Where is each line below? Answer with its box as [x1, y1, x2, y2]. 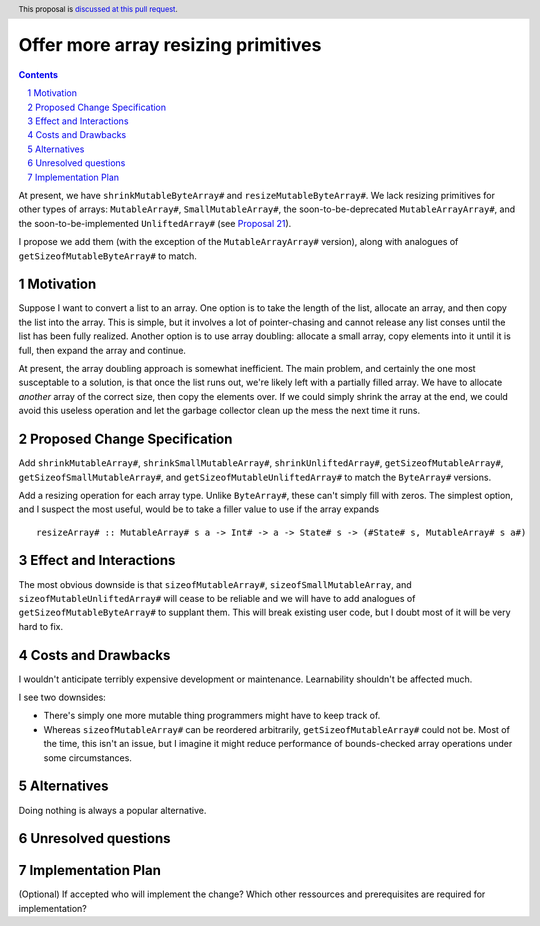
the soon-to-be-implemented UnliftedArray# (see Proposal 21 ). [18, 217, 292, 229]
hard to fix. [18, 620, 64, 632]
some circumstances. [43, 751, 132, 764]
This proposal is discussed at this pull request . [18, 4, 179, 14]
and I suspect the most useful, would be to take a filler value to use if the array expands [18, 503, 380, 515]
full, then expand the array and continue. [18, 344, 187, 356]
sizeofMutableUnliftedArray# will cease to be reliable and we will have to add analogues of [18, 592, 416, 604]
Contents [18, 68, 59, 80]
